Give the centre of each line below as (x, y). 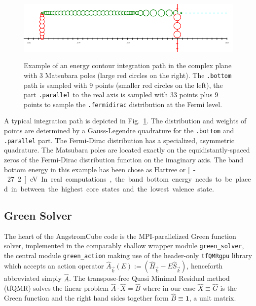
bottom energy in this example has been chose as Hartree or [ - (100, 169)
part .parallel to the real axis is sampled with (96, 95)
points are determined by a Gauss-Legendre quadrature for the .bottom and (119, 131)
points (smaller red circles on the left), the (159, 85)
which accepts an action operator (54, 266)
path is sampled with (55, 85)
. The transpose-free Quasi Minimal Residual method (149, 278)
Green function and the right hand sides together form (86, 298)
